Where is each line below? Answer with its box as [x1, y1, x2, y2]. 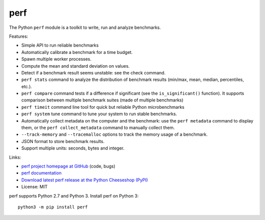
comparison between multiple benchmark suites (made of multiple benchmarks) [21, 97, 184, 103]
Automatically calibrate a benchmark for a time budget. [21, 49, 133, 55]
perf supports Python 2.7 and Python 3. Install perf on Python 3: [9, 193, 139, 198]
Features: [9, 33, 28, 39]
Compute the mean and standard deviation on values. [21, 63, 130, 69]
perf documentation [21, 170, 62, 176]
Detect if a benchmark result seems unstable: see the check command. [21, 70, 166, 75]
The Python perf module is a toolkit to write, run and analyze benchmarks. [9, 24, 161, 30]
